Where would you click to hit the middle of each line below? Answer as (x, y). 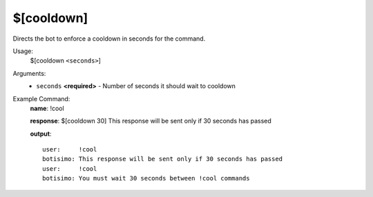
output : (41, 134)
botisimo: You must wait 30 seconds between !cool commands (146, 178)
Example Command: (41, 98)
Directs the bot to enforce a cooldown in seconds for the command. (109, 39)
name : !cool (47, 108)
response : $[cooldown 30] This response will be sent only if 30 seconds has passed (151, 121)
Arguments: (29, 73)
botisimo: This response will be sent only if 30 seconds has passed (163, 159)
